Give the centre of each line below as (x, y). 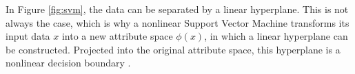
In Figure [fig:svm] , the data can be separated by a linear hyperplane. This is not (177, 9)
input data (28, 36)
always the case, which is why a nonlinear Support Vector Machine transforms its (177, 22)
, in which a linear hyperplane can (276, 36)
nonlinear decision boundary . (68, 63)
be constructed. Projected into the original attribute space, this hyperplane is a (173, 49)
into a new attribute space (117, 36)
